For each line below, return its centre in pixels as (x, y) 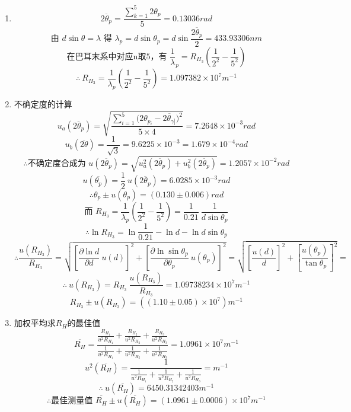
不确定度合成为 (57, 163)
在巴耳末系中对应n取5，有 (117, 57)
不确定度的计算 (43, 103)
